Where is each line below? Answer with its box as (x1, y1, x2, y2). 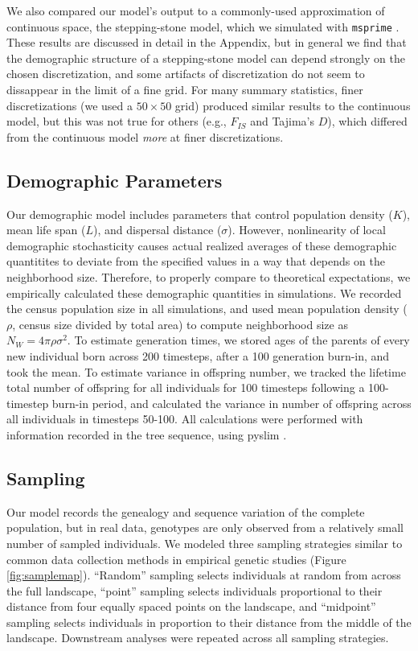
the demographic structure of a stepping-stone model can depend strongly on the (6, 49, 405, 66)
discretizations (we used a (6, 97, 133, 113)
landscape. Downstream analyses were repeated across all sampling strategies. (6, 629, 389, 646)
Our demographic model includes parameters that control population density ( (6, 205, 393, 222)
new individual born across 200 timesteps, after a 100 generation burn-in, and (6, 347, 390, 364)
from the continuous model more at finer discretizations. (6, 128, 284, 145)
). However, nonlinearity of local (227, 221, 386, 238)
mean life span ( (6, 221, 86, 238)
